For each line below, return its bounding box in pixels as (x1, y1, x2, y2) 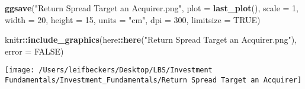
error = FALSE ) (5, 44, 64, 57)
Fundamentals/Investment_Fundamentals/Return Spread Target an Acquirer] (5, 76, 302, 85)
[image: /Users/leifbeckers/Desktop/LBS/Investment (5, 66, 213, 75)
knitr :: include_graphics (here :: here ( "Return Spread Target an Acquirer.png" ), (5, 33, 297, 46)
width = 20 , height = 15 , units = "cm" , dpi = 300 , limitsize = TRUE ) (5, 13, 261, 26)
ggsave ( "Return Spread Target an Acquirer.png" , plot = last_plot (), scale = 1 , (5, 2, 298, 14)
